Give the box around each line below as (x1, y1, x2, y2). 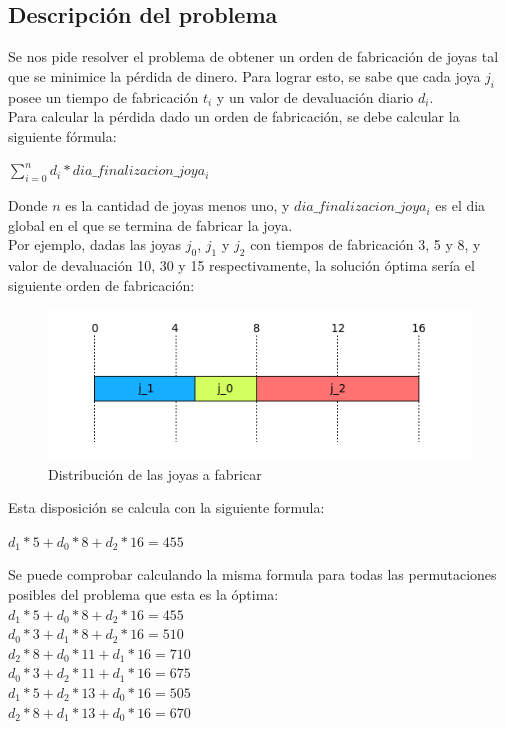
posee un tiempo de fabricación (8, 86, 199, 107)
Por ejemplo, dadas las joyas (8, 234, 182, 255)
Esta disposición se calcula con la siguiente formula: (8, 497, 325, 518)
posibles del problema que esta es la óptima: (8, 583, 279, 604)
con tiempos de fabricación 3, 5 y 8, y (250, 234, 481, 255)
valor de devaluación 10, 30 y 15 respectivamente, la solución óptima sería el (8, 255, 475, 276)
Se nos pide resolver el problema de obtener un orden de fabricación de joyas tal (8, 46, 499, 67)
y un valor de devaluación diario (216, 86, 414, 107)
